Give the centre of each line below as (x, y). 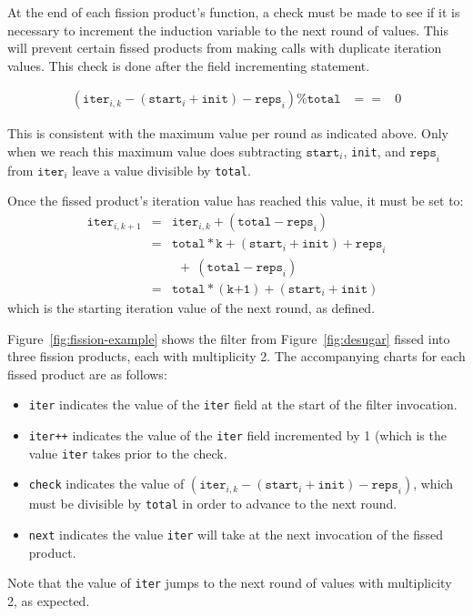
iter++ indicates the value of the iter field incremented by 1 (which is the (237, 435)
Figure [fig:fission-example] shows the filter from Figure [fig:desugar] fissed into (229, 338)
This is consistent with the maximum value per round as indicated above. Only (228, 133)
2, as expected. (49, 600)
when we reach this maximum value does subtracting (155, 151)
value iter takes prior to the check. (128, 453)
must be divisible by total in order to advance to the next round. (213, 504)
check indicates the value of (106, 484)
